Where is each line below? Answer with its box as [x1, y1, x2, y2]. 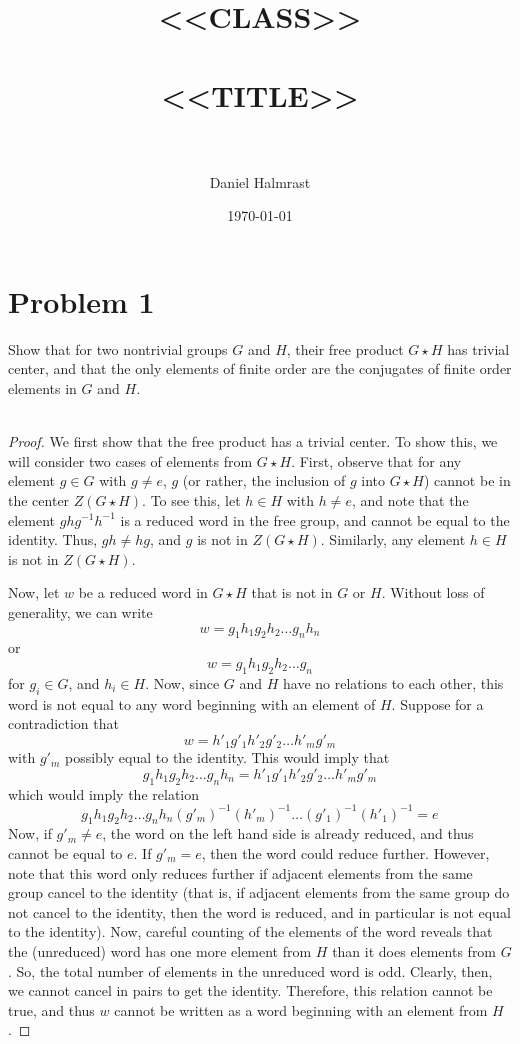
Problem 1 [8, 280, 155, 321]
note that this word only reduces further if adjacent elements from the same [8, 862, 473, 883]
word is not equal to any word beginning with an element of [8, 693, 376, 714]
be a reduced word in [78, 582, 208, 603]
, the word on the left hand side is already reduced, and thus [102, 823, 474, 844]
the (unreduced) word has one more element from [8, 941, 312, 961]
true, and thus [8, 999, 95, 1020]
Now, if [8, 823, 52, 844]
